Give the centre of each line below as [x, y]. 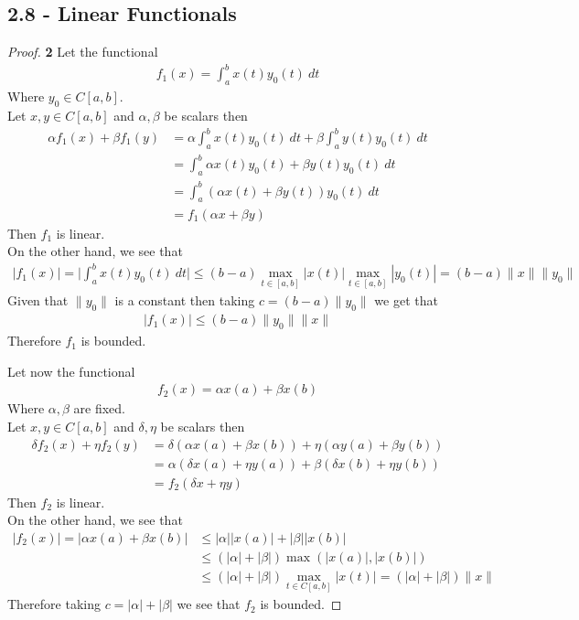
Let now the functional [71, 371]
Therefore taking [54, 604]
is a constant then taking [185, 300]
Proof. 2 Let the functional [83, 52]
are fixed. [100, 408]
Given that [38, 300]
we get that [406, 300]
